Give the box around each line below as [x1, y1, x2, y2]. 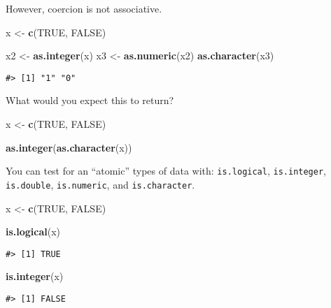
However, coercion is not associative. [6, 1, 162, 15]
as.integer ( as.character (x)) [6, 140, 132, 154]
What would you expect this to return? [6, 93, 174, 108]
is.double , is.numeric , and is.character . [6, 177, 195, 191]
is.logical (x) [6, 224, 61, 239]
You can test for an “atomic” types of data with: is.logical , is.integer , [6, 163, 326, 178]
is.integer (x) [6, 269, 64, 284]
